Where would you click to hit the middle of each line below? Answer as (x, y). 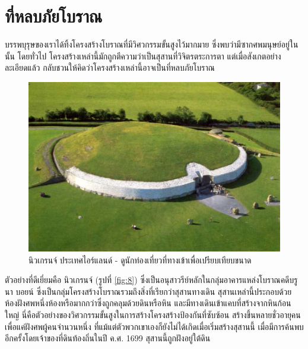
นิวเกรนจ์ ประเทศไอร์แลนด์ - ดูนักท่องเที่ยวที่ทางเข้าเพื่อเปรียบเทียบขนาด (140, 260)
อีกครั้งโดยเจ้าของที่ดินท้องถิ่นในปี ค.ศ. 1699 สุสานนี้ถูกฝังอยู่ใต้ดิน (108, 338)
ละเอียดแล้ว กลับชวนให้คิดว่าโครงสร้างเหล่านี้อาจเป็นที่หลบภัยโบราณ (110, 67)
